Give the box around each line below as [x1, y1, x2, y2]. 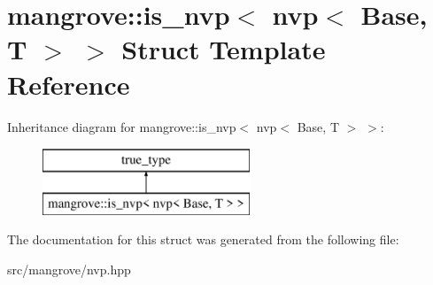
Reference [7, 65, 130, 102]
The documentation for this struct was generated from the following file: [7, 230, 399, 249]
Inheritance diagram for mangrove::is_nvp [7, 117, 236, 135]
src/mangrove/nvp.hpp [7, 259, 131, 278]
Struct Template [121, 31, 326, 67]
